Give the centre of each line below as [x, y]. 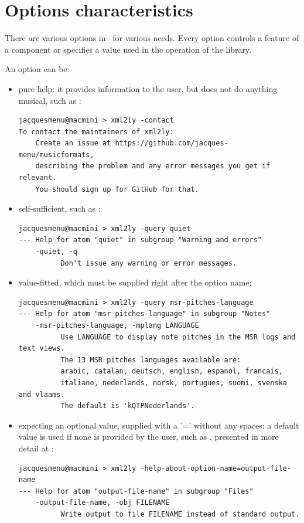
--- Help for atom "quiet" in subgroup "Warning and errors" [140, 240]
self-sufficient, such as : [59, 208]
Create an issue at [73, 143]
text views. [42, 349]
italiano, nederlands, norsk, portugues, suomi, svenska [174, 383]
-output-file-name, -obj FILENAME [103, 503]
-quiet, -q [57, 252]
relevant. [37, 178]
